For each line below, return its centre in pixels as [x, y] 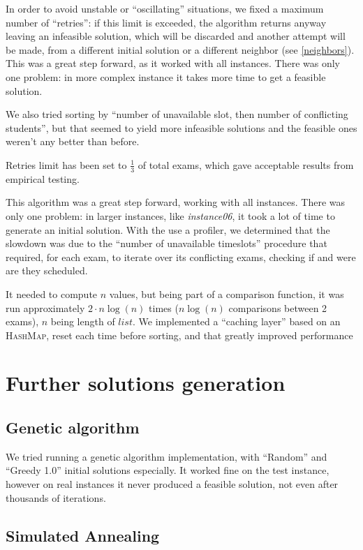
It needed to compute [52, 293]
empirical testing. [43, 178]
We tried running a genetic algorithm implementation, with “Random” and [166, 456]
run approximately [45, 307]
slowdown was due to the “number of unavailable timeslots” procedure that [166, 243]
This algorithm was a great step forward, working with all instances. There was [175, 202]
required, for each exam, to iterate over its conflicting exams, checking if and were [181, 257]
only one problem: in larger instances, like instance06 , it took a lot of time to [170, 215]
